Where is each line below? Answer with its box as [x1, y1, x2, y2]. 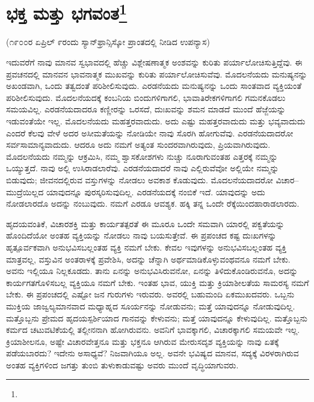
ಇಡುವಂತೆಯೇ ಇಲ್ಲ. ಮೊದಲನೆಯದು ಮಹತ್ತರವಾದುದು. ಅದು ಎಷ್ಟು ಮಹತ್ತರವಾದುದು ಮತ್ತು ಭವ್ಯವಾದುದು [6, 115, 306, 127]
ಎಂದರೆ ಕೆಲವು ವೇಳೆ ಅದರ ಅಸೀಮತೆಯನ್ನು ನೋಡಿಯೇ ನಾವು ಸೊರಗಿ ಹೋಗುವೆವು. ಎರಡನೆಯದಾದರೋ [6, 126, 294, 139]
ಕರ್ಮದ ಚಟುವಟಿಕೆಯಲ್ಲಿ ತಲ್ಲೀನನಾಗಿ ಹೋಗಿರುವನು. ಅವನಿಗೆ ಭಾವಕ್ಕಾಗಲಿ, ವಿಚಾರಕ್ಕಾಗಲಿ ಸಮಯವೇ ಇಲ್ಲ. [6, 323, 300, 336]
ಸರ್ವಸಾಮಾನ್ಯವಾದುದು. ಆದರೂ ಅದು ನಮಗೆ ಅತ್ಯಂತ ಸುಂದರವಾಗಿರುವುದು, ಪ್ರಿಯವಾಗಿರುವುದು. [6, 138, 271, 151]
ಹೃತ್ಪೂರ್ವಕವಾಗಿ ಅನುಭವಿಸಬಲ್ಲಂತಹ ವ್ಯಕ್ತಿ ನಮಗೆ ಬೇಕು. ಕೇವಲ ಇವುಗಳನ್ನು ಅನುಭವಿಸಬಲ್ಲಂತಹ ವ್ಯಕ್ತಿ [6, 240, 287, 253]
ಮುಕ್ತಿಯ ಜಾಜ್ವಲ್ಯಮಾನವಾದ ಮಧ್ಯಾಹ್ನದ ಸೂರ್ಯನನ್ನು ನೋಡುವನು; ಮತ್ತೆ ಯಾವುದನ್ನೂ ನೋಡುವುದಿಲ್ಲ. [6, 299, 295, 312]
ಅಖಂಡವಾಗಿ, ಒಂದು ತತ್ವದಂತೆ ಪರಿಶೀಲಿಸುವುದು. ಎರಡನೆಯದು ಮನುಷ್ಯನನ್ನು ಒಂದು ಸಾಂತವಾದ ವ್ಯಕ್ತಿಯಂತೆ [6, 79, 302, 92]
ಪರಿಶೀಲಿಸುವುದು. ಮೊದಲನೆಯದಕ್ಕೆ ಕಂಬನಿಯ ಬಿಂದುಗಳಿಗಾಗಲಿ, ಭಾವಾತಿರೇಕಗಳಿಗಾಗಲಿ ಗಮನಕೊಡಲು [6, 91, 286, 103]
